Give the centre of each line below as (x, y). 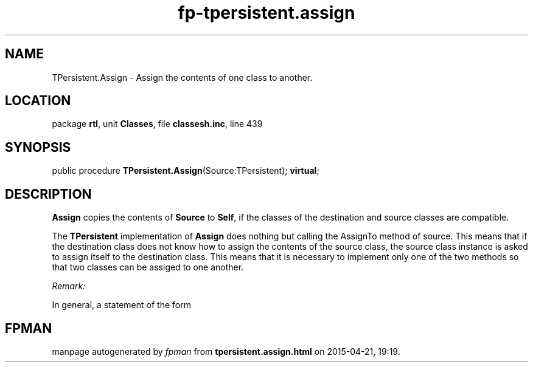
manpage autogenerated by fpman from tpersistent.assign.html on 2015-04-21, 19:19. (226, 351)
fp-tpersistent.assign (266, 13)
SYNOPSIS (38, 147)
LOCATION (38, 101)
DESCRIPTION (48, 194)
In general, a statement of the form (121, 305)
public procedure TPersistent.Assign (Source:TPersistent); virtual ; (186, 171)
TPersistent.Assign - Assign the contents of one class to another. (182, 77)
